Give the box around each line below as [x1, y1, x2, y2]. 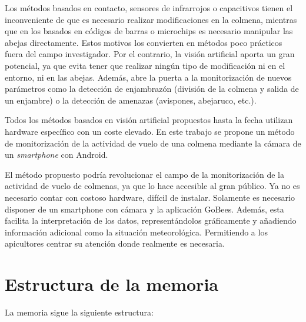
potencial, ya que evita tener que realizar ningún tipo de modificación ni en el [5, 59, 285, 71]
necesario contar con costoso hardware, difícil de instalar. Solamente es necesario [5, 191, 295, 203]
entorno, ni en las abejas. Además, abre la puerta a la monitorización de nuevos [5, 71, 292, 83]
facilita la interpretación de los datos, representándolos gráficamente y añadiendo [5, 214, 297, 227]
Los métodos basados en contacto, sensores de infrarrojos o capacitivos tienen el [5, 2, 293, 14]
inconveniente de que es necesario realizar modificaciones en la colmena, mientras [5, 13, 297, 25]
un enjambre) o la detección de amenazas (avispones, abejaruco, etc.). [5, 94, 257, 106]
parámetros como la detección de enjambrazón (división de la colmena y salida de [5, 82, 299, 95]
